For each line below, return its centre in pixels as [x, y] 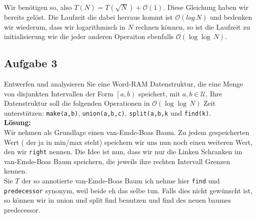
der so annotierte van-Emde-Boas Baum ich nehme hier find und [121, 181]
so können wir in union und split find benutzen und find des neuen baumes [118, 200]
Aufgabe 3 [31, 63]
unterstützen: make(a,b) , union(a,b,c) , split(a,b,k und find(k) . [108, 112]
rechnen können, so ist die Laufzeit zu [193, 26]
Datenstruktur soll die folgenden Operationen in [77, 103]
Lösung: [18, 122]
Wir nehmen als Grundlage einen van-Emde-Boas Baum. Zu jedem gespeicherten [127, 132]
